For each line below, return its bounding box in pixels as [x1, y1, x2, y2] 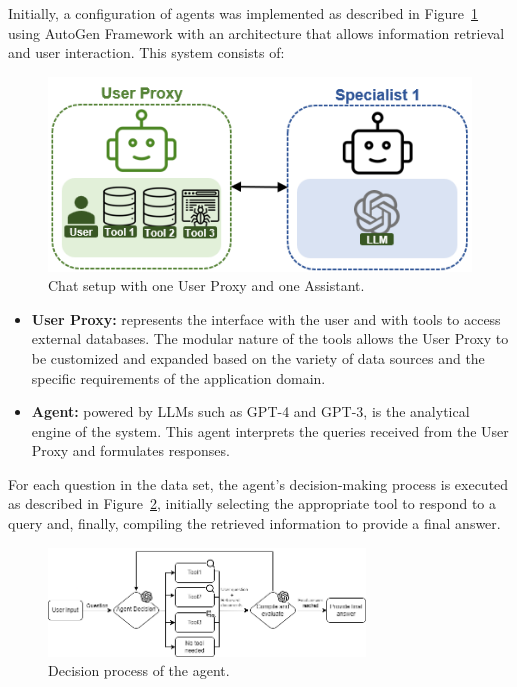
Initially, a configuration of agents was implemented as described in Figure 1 [8, 3, 479, 23]
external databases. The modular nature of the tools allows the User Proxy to [31, 328, 509, 349]
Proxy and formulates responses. [31, 440, 230, 461]
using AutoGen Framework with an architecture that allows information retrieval [8, 22, 505, 43]
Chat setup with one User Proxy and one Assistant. [48, 275, 365, 296]
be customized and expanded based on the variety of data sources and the [31, 347, 485, 368]
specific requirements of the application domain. [31, 367, 326, 388]
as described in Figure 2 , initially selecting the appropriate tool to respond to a [8, 493, 497, 514]
